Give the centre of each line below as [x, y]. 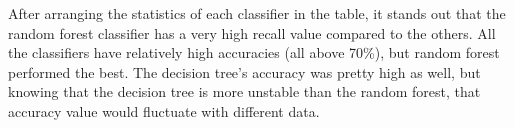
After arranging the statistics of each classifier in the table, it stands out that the [257, 13]
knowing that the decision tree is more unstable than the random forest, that [244, 91]
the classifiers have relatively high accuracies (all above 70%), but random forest [254, 52]
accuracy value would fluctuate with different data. [164, 110]
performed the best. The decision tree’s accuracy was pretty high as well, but [244, 71]
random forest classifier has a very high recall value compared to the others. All [252, 32]
